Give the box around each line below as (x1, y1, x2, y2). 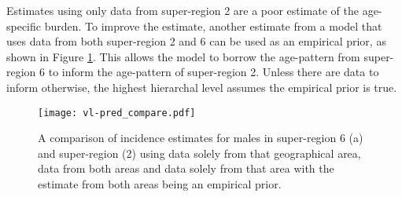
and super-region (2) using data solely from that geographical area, (38, 144, 361, 161)
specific (6, 17, 42, 34)
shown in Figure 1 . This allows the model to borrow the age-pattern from (6, 48, 360, 64)
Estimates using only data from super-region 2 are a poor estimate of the (6, 2, 359, 18)
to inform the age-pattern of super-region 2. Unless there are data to (48, 64, 379, 80)
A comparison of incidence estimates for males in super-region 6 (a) (38, 130, 363, 146)
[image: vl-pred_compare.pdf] (38, 107, 196, 119)
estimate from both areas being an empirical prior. (38, 176, 282, 192)
